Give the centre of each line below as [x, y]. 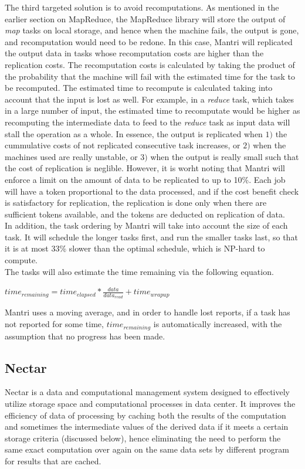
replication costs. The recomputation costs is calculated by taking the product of [150, 64]
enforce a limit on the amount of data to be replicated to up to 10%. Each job [145, 179]
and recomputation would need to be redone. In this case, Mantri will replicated [149, 41]
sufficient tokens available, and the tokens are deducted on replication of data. [145, 214]
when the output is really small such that [225, 156]
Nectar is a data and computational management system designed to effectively [148, 392]
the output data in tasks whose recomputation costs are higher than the [134, 53]
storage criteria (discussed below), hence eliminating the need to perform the [143, 438]
